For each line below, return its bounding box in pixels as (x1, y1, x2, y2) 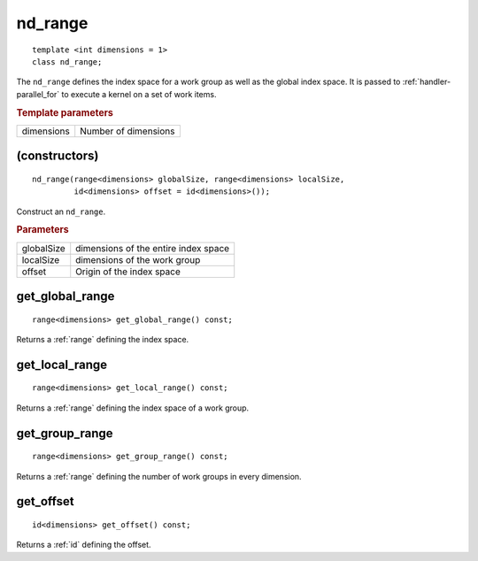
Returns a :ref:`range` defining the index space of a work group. (16, 403, 250, 413)
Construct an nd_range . (16, 206, 106, 217)
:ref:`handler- (402, 76, 451, 88)
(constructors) (16, 149, 99, 164)
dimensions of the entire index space (75, 242, 230, 254)
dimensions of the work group (75, 253, 201, 265)
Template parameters (16, 106, 114, 119)
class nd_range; (32, 57, 103, 66)
